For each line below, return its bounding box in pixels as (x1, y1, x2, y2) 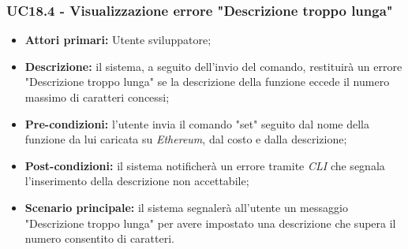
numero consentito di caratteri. (24, 230, 174, 247)
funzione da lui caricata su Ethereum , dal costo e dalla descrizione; (24, 131, 347, 147)
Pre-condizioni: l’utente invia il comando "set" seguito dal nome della (24, 115, 369, 132)
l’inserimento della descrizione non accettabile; (24, 173, 249, 189)
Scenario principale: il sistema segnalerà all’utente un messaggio (24, 199, 348, 215)
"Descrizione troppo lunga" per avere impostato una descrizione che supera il (24, 214, 396, 231)
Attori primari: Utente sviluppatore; (24, 32, 211, 48)
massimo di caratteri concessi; (24, 89, 170, 105)
